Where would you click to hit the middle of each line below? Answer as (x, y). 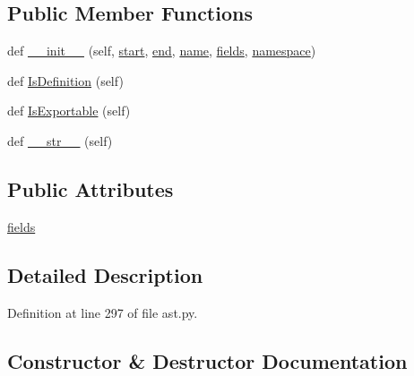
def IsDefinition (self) (65, 80)
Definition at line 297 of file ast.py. (103, 312)
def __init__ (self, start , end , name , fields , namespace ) (162, 51)
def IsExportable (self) (69, 111)
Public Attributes (91, 188)
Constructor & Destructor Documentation (207, 360)
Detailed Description (105, 274)
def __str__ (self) (60, 140)
